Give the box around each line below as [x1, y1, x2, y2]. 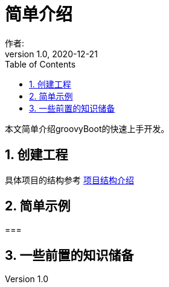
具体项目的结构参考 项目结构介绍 [5, 174, 134, 185]
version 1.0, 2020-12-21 [5, 48, 98, 59]
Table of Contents [5, 58, 76, 69]
